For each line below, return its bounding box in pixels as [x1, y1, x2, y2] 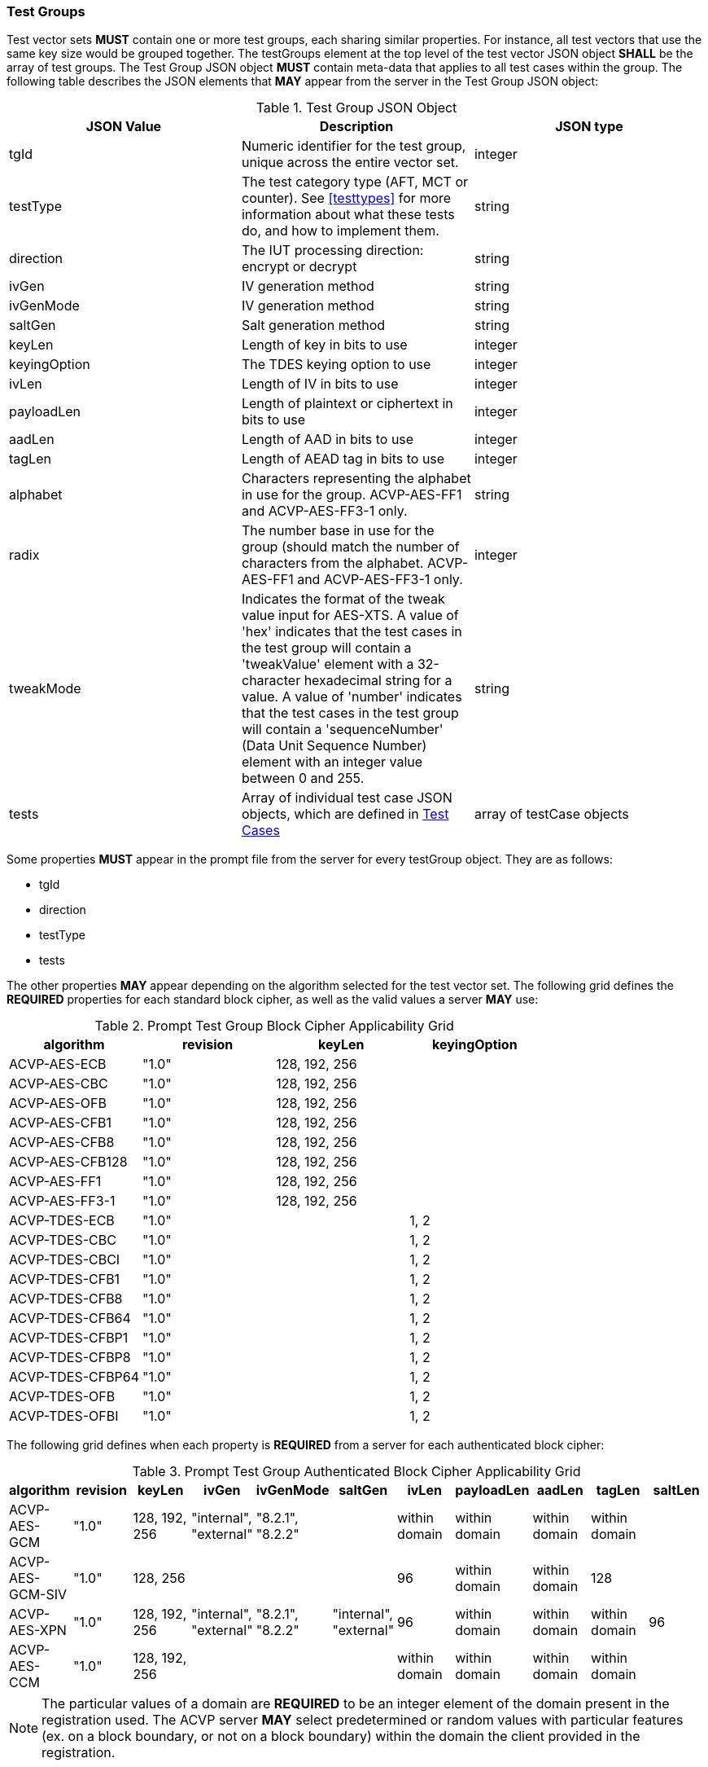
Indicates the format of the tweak [241, 591, 445, 608]
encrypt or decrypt [241, 258, 357, 275]
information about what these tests [241, 206, 455, 223]
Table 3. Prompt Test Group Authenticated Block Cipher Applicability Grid [132, 1463, 581, 1480]
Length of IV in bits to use [241, 376, 399, 393]
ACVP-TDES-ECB [9, 1212, 115, 1229]
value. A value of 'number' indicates [241, 688, 462, 705]
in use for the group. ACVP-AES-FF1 [241, 486, 462, 503]
